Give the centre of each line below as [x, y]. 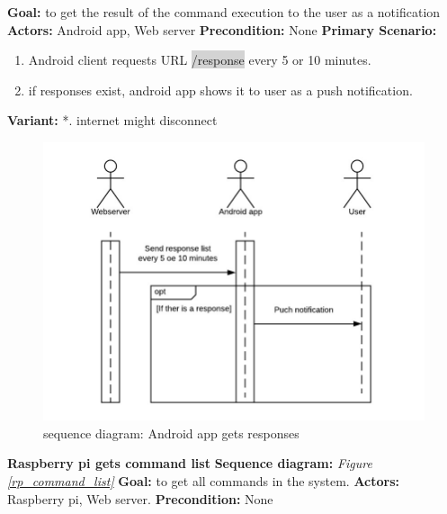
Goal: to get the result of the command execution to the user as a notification [224, 12]
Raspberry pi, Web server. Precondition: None [140, 498]
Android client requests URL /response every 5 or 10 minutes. [200, 60]
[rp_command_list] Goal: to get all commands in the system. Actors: [204, 481]
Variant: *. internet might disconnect [112, 120]
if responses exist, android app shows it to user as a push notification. [220, 90]
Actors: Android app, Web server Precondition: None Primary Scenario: [222, 29]
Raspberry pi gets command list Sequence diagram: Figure [190, 463]
